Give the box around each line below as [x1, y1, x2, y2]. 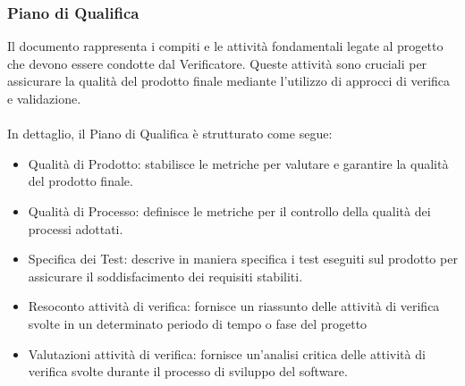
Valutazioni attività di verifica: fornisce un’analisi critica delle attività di [28, 344, 426, 363]
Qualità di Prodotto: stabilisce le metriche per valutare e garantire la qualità [28, 154, 449, 172]
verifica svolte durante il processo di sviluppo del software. [28, 362, 348, 381]
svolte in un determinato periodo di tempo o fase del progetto [28, 314, 368, 332]
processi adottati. [28, 219, 123, 238]
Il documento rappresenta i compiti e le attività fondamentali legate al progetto [7, 37, 444, 55]
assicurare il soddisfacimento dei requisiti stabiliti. [28, 266, 303, 285]
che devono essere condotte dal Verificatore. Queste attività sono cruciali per [7, 54, 427, 72]
